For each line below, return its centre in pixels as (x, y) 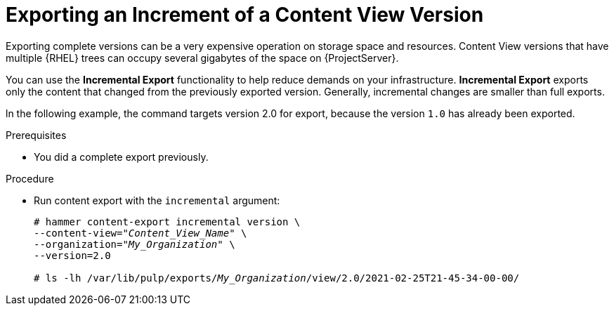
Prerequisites (36, 135)
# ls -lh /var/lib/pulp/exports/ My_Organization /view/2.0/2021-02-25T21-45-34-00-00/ (277, 278)
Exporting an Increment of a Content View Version (245, 15)
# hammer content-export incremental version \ (167, 221)
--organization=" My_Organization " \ (135, 244)
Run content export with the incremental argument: (157, 200)
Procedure (30, 178)
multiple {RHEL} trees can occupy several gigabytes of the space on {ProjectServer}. (202, 58)
